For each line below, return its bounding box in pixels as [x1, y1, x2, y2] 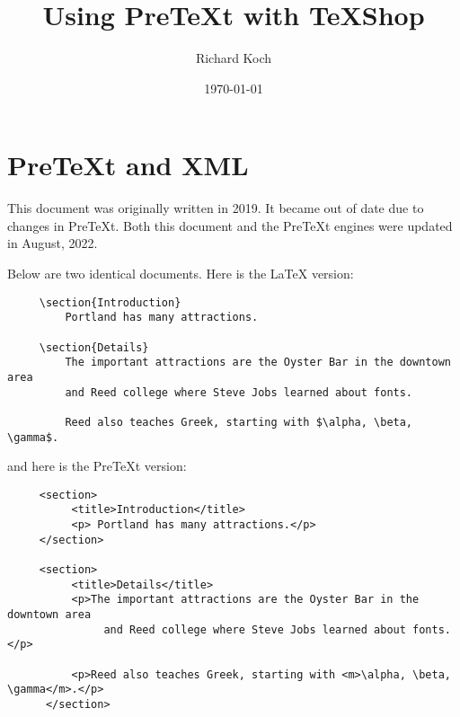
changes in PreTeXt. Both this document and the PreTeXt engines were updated [7, 216, 453, 235]
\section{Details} [39, 341, 149, 354]
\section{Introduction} [39, 296, 181, 309]
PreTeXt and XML [7, 146, 249, 183]
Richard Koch [195, 49, 272, 67]
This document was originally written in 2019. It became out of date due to [7, 199, 424, 217]
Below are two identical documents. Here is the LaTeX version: [7, 264, 354, 283]
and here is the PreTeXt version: [7, 456, 187, 475]
